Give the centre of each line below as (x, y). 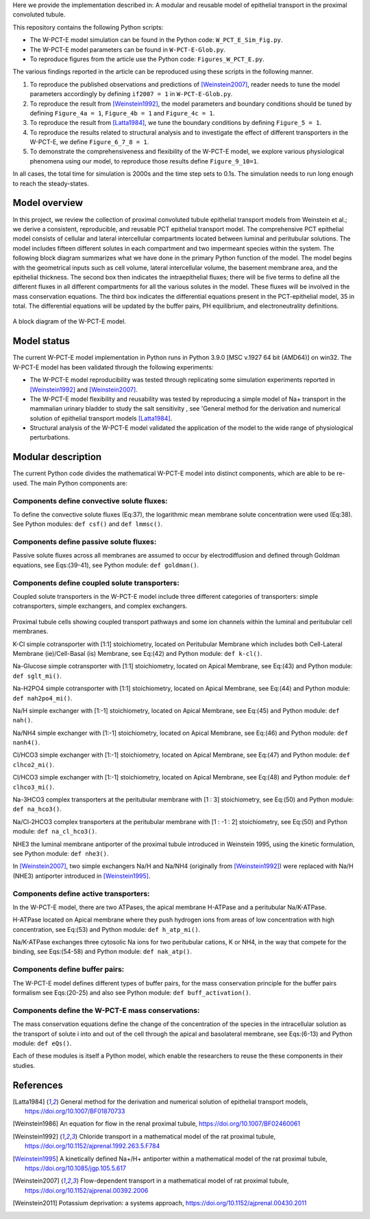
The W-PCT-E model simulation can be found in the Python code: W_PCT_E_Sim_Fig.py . (156, 40)
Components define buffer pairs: (69, 970)
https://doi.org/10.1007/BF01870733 (75, 1111)
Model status (41, 341)
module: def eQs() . (42, 1043)
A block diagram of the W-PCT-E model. (70, 321)
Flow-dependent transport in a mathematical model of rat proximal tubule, (184, 1181)
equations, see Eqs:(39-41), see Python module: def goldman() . (106, 565)
